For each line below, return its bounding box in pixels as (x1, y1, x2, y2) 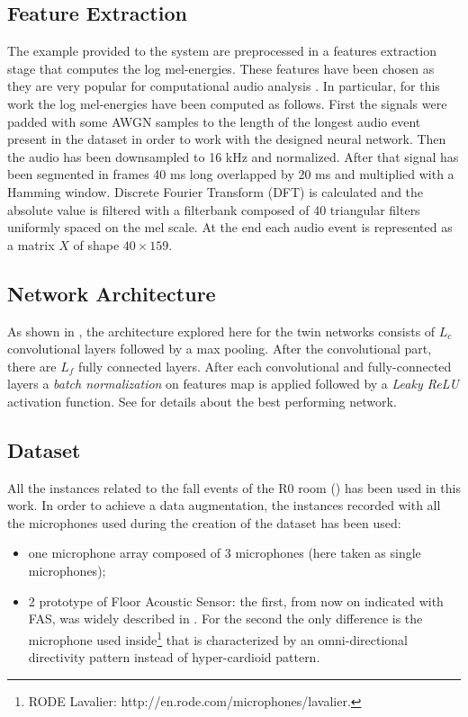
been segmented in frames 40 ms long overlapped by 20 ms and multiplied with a (7, 165, 454, 184)
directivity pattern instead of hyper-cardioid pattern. (28, 648, 320, 667)
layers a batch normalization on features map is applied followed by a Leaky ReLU (7, 374, 459, 393)
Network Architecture (7, 279, 216, 307)
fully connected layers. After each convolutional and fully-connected (77, 356, 452, 375)
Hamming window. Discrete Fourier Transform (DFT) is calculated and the (7, 182, 424, 201)
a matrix (7, 235, 55, 254)
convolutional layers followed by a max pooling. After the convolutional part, (7, 339, 432, 358)
